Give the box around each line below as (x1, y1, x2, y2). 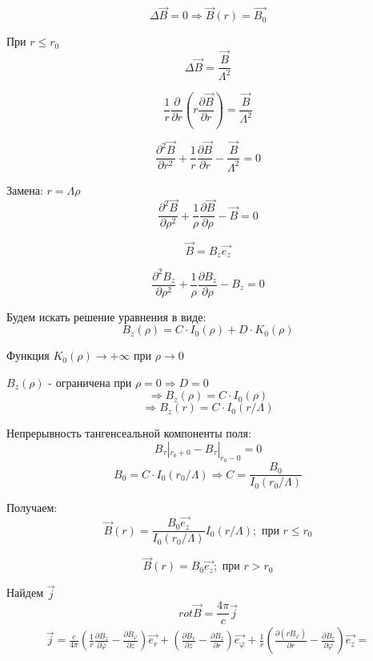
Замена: (6, 181, 43, 198)
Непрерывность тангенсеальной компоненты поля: (6, 425, 251, 441)
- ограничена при (48, 373, 132, 390)
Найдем (6, 584, 44, 601)
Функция (6, 347, 50, 364)
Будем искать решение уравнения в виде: (6, 308, 207, 324)
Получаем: (6, 499, 58, 516)
